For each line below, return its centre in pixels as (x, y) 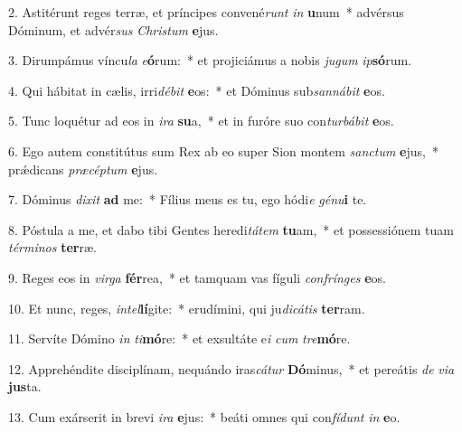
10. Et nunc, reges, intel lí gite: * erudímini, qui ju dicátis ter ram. (187, 308)
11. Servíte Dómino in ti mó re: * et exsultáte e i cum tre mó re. (179, 338)
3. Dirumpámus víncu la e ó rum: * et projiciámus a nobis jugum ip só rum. (210, 60)
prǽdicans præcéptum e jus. (83, 169)
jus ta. (25, 386)
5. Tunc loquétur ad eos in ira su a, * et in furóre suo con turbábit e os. (201, 121)
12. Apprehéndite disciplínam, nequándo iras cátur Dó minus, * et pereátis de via (231, 368)
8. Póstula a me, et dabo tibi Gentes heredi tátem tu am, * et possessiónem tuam (231, 229)
